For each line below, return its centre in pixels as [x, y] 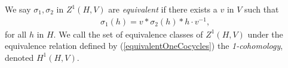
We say [18, 9]
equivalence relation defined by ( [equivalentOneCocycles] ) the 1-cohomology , [144, 46]
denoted [19, 57]
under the [265, 34]
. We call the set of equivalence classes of [128, 34]
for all [16, 34]
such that [262, 9]
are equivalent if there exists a [163, 9]
